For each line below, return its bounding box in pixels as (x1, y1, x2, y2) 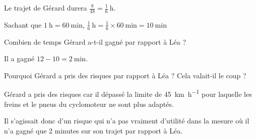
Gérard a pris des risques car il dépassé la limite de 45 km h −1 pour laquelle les (4, 87, 252, 99)
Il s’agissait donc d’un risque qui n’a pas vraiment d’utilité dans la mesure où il (4, 115, 249, 126)
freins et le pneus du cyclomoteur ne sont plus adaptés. (4, 98, 174, 109)
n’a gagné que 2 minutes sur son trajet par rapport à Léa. (4, 125, 183, 135)
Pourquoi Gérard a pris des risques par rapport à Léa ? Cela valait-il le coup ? (4, 70, 246, 80)
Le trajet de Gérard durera (4, 3, 87, 13)
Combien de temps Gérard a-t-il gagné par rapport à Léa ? (4, 36, 186, 47)
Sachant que (4, 19, 42, 30)
